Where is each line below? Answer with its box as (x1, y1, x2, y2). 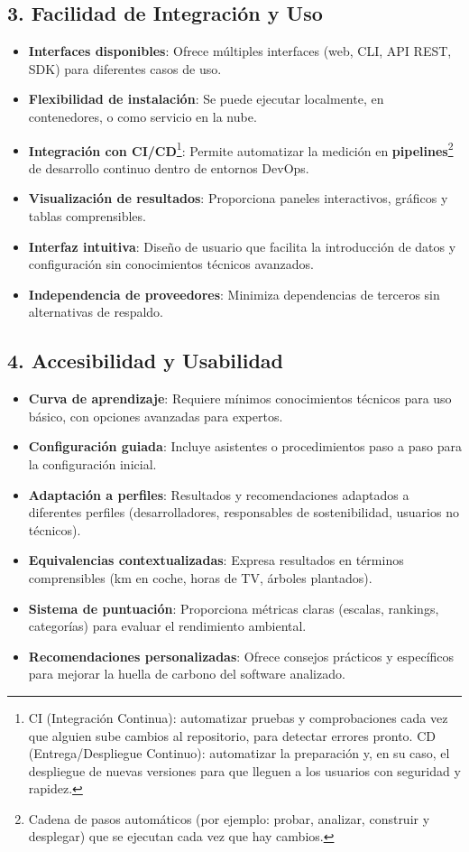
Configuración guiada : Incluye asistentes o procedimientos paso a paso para (28, 437, 462, 456)
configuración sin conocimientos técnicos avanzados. (28, 255, 314, 273)
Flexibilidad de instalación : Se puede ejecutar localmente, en (28, 89, 384, 108)
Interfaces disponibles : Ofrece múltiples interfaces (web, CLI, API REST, (28, 42, 452, 60)
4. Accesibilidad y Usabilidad (7, 347, 284, 375)
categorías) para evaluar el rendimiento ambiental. (28, 616, 307, 635)
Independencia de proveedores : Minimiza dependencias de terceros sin (28, 284, 440, 303)
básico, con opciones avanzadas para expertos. (28, 406, 283, 425)
